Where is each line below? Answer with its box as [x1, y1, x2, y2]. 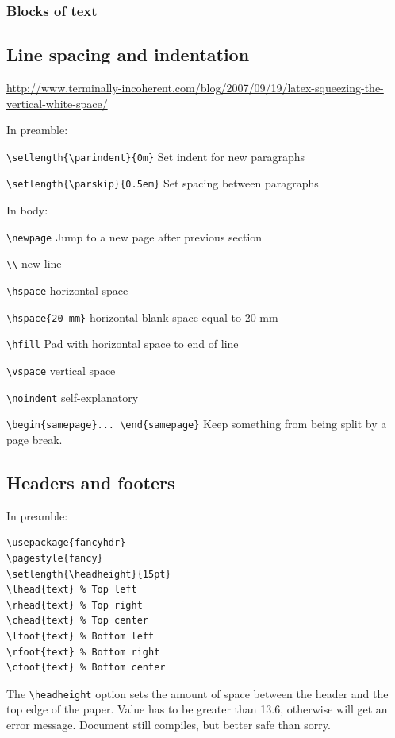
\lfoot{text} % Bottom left [6, 630, 155, 642]
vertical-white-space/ [6, 95, 108, 111]
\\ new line [6, 255, 62, 272]
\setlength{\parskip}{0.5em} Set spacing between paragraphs [6, 175, 319, 191]
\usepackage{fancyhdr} [6, 537, 126, 549]
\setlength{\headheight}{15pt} [6, 568, 171, 580]
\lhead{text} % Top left [6, 584, 137, 596]
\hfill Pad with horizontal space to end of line [6, 335, 239, 352]
